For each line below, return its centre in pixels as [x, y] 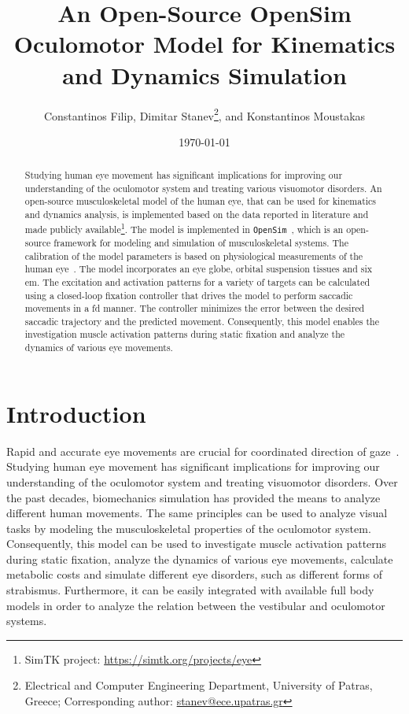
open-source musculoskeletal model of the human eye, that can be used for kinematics [201, 201]
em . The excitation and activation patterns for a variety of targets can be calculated [197, 281]
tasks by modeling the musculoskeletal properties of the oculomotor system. [189, 528]
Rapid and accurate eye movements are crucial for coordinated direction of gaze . [203, 451]
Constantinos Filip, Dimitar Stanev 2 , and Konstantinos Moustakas [204, 114]
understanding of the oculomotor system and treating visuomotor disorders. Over [202, 481]
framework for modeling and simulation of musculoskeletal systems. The [201, 242]
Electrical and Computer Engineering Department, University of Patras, [199, 685]
